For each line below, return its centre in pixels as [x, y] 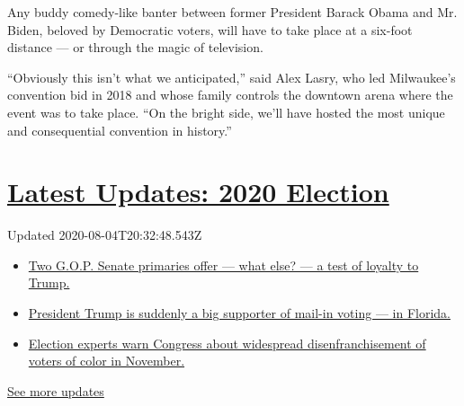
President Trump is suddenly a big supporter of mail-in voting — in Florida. [239, 313]
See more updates [56, 390]
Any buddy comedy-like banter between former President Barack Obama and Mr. [232, 12]
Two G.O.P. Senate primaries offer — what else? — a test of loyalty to [223, 265]
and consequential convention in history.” [120, 130]
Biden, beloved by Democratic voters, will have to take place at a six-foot [210, 29]
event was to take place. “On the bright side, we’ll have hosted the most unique [226, 112]
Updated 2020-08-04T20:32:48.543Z [105, 235]
